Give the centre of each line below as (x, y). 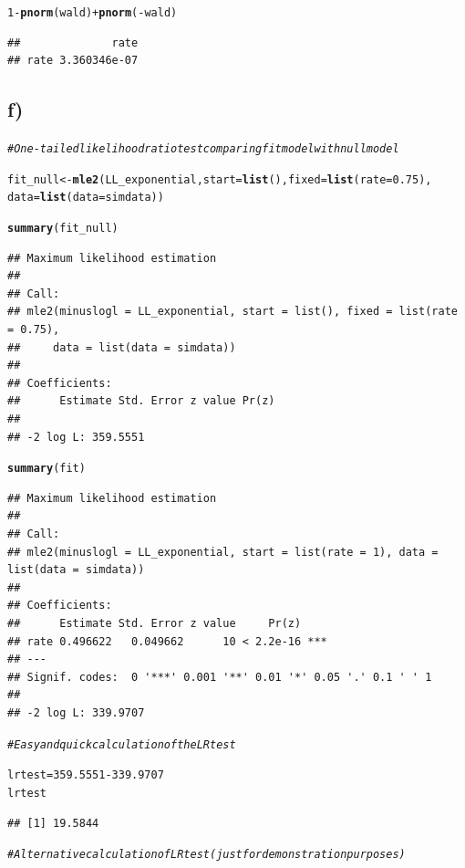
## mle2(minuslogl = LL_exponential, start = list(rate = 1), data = (223, 552)
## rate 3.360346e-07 (73, 61)
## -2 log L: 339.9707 (76, 712)
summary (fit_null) (63, 229)
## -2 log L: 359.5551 (76, 437)
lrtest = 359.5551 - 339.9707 (86, 775)
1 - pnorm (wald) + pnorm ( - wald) (93, 13)
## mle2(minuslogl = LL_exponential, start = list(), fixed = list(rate (232, 312)
